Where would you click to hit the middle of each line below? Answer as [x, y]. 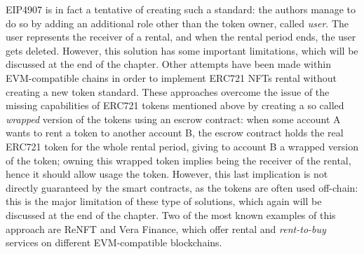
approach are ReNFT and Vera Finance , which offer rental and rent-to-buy [166, 228]
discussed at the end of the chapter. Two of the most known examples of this [171, 214]
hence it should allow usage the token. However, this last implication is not [167, 174]
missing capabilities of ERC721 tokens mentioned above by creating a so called [175, 105]
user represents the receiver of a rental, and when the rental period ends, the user [181, 37]
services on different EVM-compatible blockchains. [114, 242]
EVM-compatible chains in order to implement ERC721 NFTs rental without [171, 77]
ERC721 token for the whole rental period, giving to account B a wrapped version [182, 146]
